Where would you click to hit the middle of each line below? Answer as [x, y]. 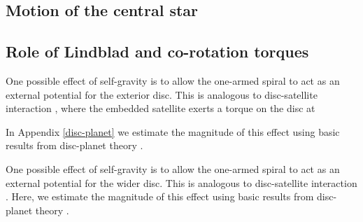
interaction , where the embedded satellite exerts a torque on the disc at [161, 108]
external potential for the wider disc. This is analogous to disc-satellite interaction [181, 182]
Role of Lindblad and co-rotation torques [157, 51]
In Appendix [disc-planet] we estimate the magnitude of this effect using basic [173, 131]
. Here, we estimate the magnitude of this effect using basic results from [160, 196]
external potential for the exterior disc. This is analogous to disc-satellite [162, 94]
